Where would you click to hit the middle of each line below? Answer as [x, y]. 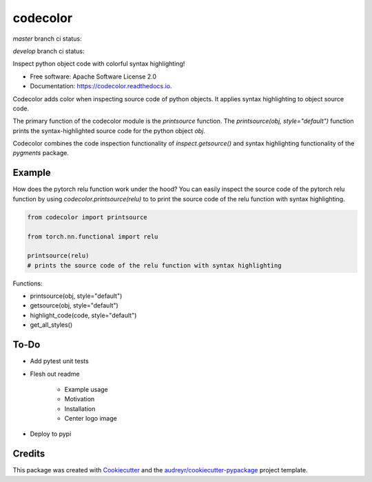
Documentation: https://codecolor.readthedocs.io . [101, 86]
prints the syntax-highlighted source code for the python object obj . [109, 130]
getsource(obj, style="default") [74, 305]
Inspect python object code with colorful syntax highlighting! [99, 64]
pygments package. [41, 153]
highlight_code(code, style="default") [83, 315]
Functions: [28, 283]
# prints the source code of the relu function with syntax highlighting [154, 265]
